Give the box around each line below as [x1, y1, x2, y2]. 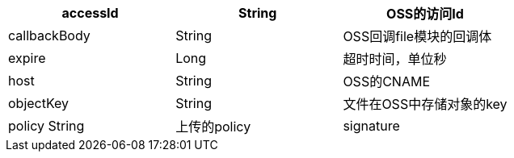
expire [8, 50, 46, 66]
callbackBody [8, 27, 91, 44]
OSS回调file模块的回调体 [343, 28, 492, 44]
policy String [8, 118, 85, 134]
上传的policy [175, 118, 251, 135]
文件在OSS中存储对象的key [343, 96, 508, 112]
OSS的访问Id [386, 6, 464, 22]
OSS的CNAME [343, 73, 430, 89]
